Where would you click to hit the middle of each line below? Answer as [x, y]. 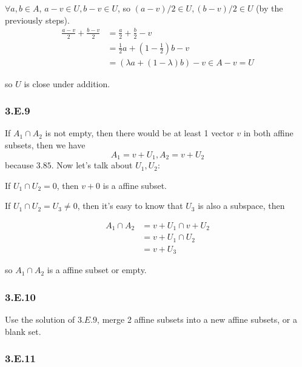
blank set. [23, 331]
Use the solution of [40, 319]
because [19, 165]
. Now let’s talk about [92, 165]
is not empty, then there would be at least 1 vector [139, 133]
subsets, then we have [45, 145]
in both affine [268, 133]
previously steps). [37, 20]
